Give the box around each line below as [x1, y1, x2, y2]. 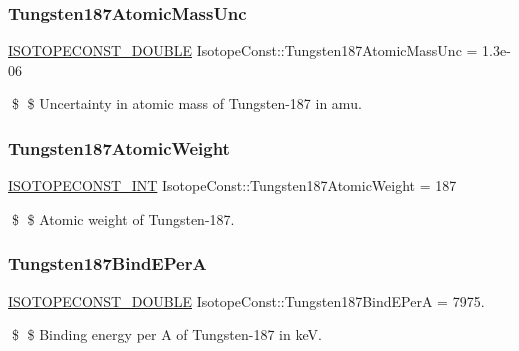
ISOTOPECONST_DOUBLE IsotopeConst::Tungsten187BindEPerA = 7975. [8, 290, 485, 311]
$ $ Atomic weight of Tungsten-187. [11, 208, 235, 229]
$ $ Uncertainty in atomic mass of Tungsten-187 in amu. [11, 93, 362, 114]
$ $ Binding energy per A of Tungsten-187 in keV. [11, 324, 322, 345]
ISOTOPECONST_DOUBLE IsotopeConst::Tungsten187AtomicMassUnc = [8, 40, 478, 61]
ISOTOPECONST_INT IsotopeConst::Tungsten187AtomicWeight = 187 [8, 175, 457, 196]
